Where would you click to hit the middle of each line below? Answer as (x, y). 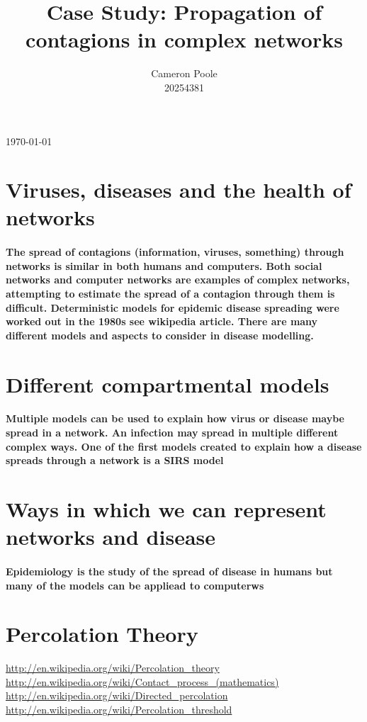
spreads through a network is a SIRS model (115, 460)
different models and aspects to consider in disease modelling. (160, 335)
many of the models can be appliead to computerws (135, 585)
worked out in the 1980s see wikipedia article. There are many (162, 321)
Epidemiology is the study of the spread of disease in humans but (169, 571)
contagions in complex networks (184, 39)
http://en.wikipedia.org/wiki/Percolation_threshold (119, 709)
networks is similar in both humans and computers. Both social (164, 265)
